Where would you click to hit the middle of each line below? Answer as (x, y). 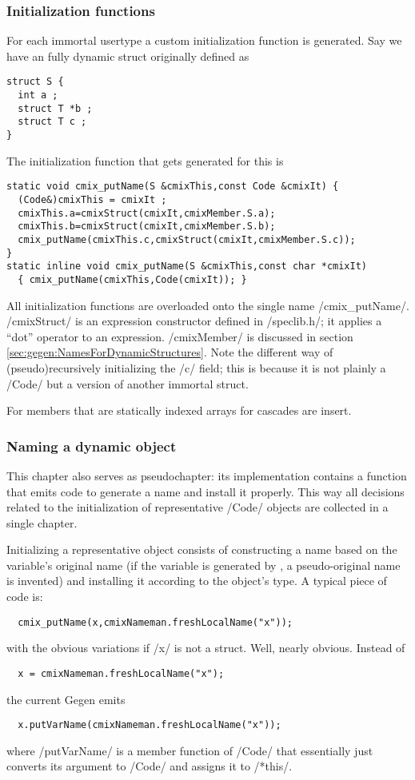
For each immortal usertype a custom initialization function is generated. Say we (204, 40)
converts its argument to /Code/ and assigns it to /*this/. (150, 766)
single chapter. (42, 522)
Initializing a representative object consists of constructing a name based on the (202, 549)
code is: (25, 597)
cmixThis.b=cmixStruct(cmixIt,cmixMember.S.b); (147, 227)
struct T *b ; (55, 108)
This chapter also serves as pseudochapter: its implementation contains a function (207, 475)
